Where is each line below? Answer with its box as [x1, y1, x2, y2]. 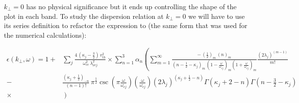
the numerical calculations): [4, 29, 87, 40]
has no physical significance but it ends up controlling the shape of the [26, 1, 237, 11]
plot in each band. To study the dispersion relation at [4, 11, 164, 21]
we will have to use [188, 11, 245, 21]
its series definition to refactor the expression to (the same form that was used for [4, 20, 247, 30]
